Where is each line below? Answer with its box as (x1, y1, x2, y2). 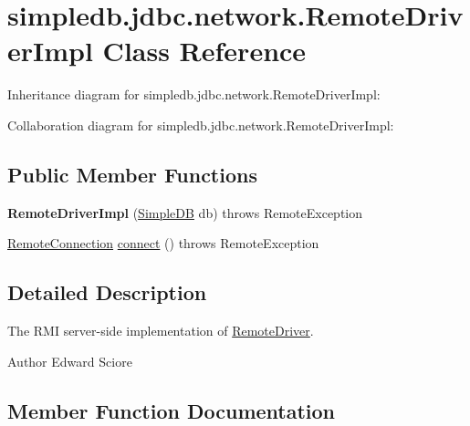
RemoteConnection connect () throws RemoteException (7, 234, 319, 253)
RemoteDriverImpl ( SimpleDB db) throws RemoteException (7, 203, 363, 222)
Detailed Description (7, 278, 207, 307)
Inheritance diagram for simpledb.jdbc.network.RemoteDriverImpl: (7, 85, 381, 104)
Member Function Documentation (7, 396, 336, 424)
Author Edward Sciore (7, 351, 132, 370)
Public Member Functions (7, 160, 257, 188)
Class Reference (102, 32, 307, 69)
